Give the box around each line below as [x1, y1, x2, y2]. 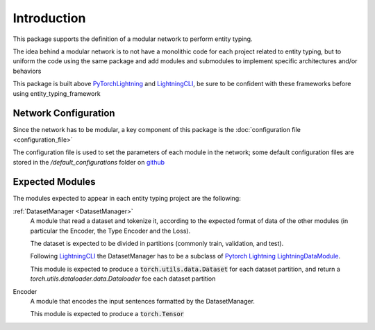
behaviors [12, 67, 42, 75]
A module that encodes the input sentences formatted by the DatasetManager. [30, 297, 255, 305]
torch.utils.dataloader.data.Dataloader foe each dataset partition [30, 274, 216, 283]
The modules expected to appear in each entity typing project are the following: [12, 195, 241, 203]
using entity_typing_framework [12, 89, 101, 97]
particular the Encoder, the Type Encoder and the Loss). [30, 226, 191, 235]
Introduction [12, 10, 86, 26]
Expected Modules [12, 176, 96, 188]
